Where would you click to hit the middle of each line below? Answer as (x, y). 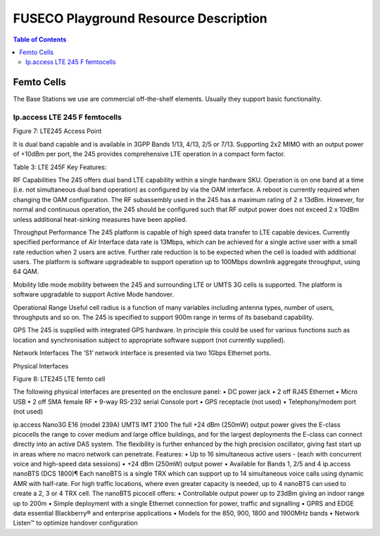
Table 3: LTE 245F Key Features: (60, 167)
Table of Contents (40, 39)
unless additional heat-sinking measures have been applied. (100, 219)
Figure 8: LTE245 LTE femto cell (59, 379)
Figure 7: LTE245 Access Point (57, 131)
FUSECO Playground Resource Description (140, 18)
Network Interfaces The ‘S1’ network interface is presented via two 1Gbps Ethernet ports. (142, 353)
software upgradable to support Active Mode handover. (94, 294)
